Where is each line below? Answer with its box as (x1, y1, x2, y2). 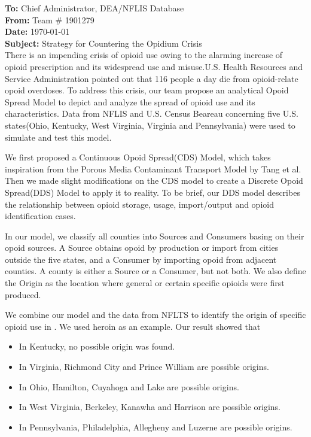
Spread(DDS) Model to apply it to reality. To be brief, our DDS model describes (5, 186, 300, 198)
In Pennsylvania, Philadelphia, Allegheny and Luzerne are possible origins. (19, 420, 292, 433)
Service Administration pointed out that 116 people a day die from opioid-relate (5, 72, 298, 84)
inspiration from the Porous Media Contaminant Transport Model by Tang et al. (5, 162, 301, 175)
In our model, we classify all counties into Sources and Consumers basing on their (5, 229, 304, 242)
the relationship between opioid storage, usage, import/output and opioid (5, 198, 274, 210)
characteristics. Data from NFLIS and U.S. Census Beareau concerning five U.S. (5, 107, 298, 120)
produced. (5, 288, 41, 301)
